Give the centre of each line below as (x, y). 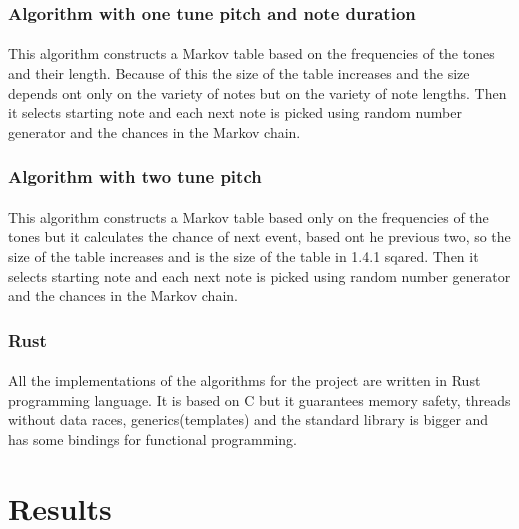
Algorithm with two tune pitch (135, 176)
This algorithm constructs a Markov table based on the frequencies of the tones (251, 53)
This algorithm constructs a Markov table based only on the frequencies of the (248, 216)
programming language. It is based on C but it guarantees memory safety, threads (259, 399)
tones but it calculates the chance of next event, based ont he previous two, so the (259, 236)
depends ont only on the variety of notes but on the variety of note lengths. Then (257, 92)
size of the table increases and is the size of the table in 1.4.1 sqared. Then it (243, 256)
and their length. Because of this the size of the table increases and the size (239, 73)
